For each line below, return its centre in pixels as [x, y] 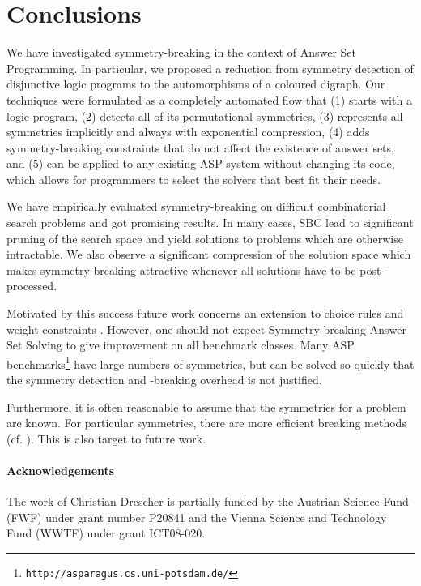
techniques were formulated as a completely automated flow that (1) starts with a [209, 99]
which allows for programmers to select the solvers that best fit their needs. [193, 179]
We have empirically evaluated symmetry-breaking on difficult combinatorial [196, 206]
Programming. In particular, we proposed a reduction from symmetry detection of [210, 68]
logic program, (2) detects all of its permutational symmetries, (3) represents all [205, 115]
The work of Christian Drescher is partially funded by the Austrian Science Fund [208, 501]
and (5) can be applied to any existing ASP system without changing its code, [201, 163]
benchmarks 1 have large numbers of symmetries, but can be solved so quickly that [210, 362]
